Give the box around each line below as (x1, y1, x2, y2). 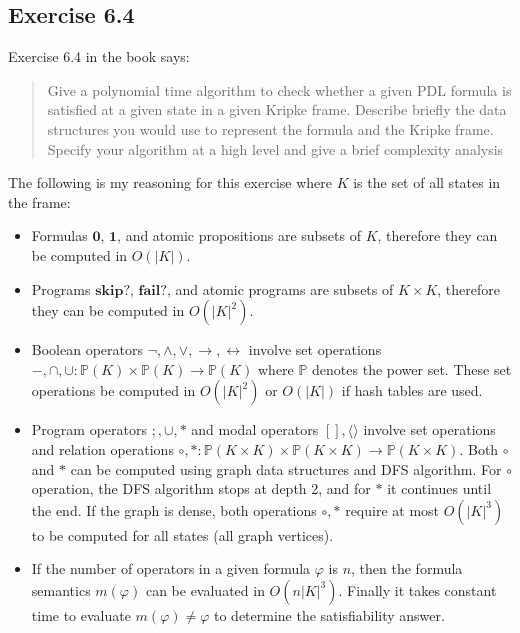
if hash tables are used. (341, 380, 483, 401)
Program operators (31, 419, 147, 440)
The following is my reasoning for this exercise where (8, 172, 332, 193)
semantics (31, 579, 91, 600)
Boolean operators (31, 339, 143, 360)
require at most (345, 499, 440, 520)
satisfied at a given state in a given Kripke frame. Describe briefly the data (47, 99, 507, 120)
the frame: (8, 191, 71, 212)
